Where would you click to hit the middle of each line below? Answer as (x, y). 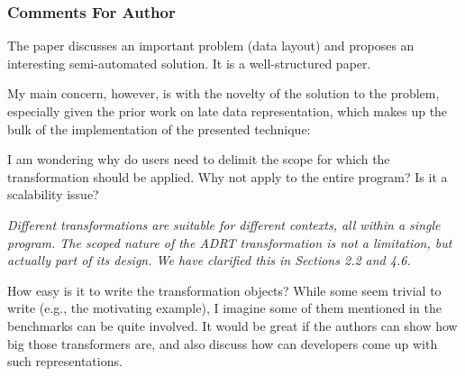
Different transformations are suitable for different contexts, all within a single (224, 224)
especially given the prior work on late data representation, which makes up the (228, 111)
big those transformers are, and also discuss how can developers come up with (223, 343)
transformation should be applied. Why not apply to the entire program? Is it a (228, 176)
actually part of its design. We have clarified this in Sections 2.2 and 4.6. (209, 260)
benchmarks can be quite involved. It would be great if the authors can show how (232, 325)
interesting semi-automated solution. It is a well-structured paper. (189, 63)
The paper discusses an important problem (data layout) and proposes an (211, 46)
